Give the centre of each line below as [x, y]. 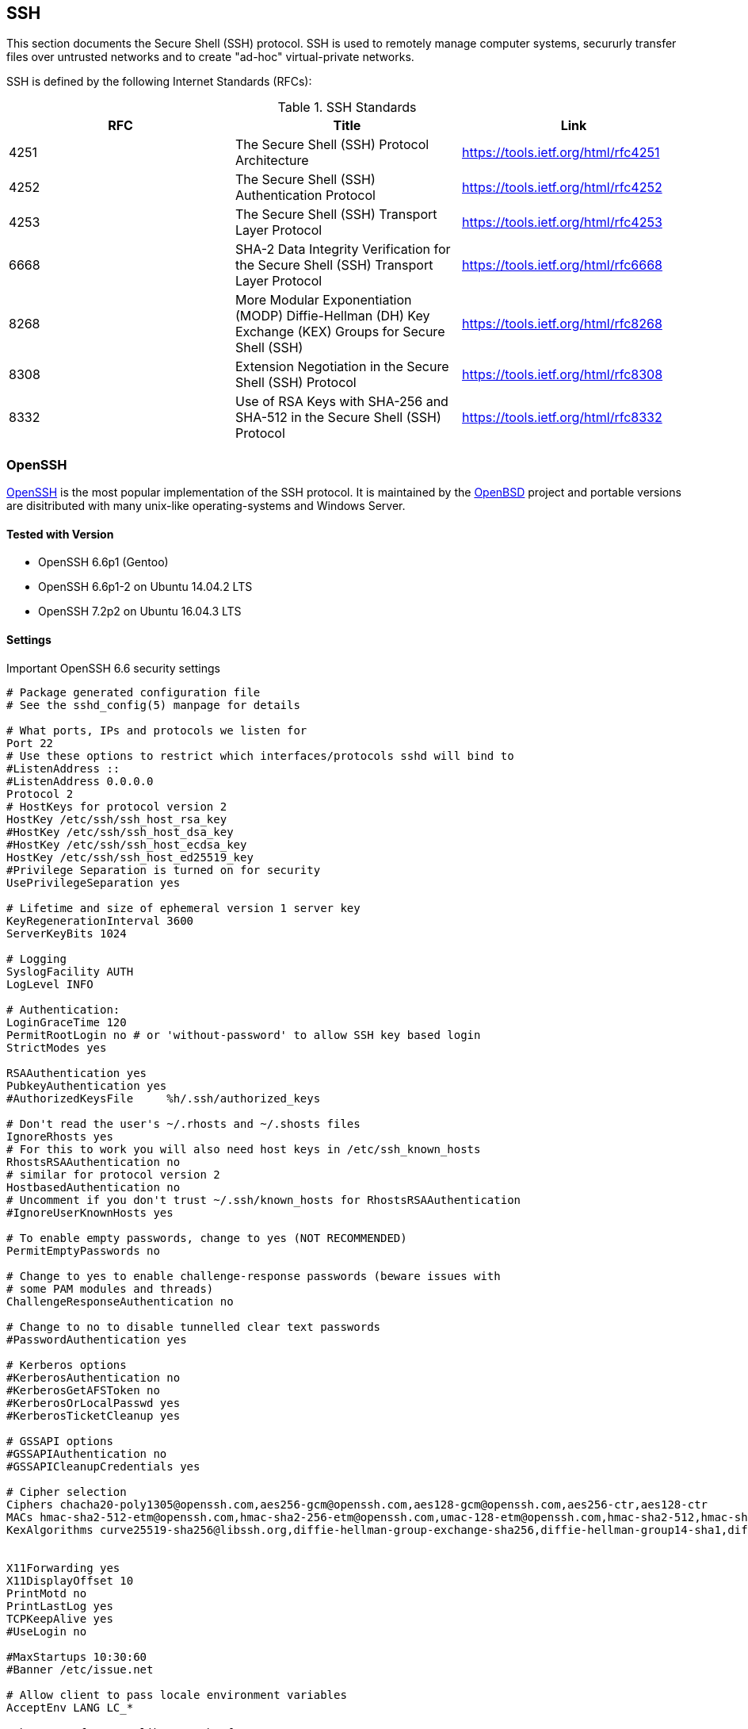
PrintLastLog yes [60, 1606]
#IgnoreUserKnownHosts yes [90, 1212]
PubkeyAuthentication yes [87, 1085]
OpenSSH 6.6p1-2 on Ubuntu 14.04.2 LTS [145, 587]
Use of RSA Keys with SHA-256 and [342, 402]
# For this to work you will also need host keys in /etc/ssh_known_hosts [244, 1149]
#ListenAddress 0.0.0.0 [80, 781]
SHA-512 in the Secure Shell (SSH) [338, 418]
